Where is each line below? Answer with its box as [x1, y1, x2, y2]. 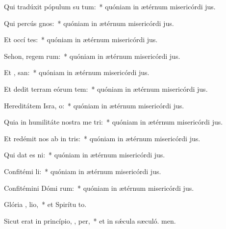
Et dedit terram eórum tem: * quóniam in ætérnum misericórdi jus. [4, 83, 208, 94]
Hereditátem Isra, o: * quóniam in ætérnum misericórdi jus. [4, 100, 184, 110]
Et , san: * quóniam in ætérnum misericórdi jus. [4, 67, 150, 77]
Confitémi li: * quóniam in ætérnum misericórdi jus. [4, 166, 161, 176]
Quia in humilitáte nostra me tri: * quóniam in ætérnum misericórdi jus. [4, 117, 223, 127]
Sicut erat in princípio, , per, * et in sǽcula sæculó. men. [4, 215, 176, 226]
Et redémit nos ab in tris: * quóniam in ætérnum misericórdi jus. [4, 133, 201, 143]
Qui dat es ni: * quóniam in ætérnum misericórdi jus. [4, 150, 165, 160]
